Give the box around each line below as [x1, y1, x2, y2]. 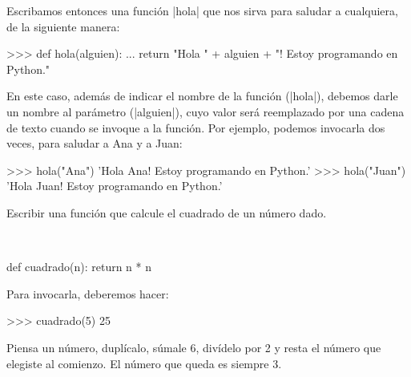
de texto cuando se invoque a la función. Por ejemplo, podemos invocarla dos [6, 119, 385, 136]
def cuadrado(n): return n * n [6, 258, 151, 275]
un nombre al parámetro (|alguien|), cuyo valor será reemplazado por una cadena [6, 103, 405, 120]
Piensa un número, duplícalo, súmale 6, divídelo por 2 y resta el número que [6, 338, 381, 355]
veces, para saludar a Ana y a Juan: [6, 135, 183, 152]
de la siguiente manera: [6, 18, 120, 34]
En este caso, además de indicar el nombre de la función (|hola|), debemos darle [6, 87, 398, 104]
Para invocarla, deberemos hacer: [6, 285, 169, 302]
